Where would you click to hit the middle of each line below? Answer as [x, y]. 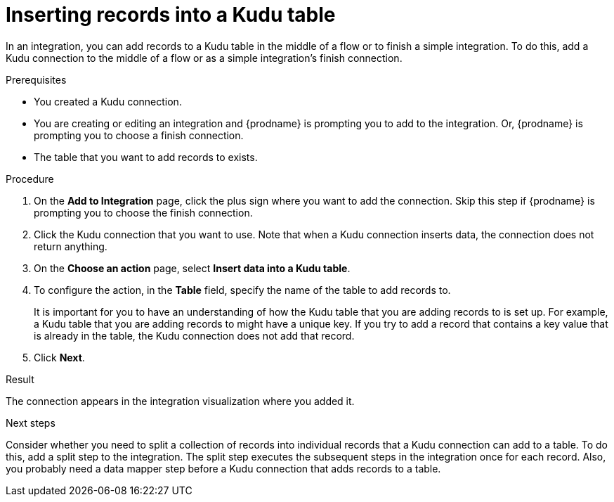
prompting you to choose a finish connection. [139, 135]
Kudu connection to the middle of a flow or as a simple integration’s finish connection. [204, 58]
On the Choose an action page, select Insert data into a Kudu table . [192, 268]
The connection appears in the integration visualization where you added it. [180, 401]
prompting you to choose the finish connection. [143, 212]
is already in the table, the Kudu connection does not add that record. [194, 335]
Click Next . [59, 357]
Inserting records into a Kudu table [171, 15]
